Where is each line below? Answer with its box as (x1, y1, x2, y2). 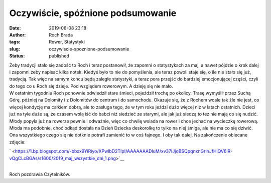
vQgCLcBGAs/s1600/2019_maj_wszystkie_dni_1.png (9, 155, 116, 161)
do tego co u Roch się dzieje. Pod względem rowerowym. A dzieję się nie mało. (9, 83, 173, 89)
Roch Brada (49, 31, 73, 37)
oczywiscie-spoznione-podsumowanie (49, 45, 129, 52)
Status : (9, 53, 25, 59)
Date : (9, 25, 21, 31)
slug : (9, 45, 20, 52)
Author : (9, 31, 26, 37)
